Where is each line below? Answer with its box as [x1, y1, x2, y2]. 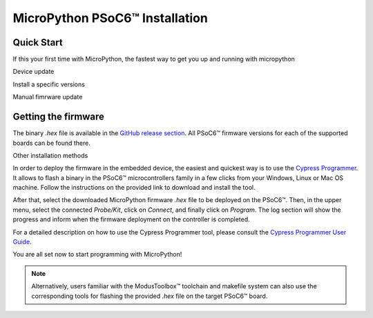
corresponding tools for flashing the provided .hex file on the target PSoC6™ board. [31, 292, 268, 300]
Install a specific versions [12, 80, 86, 88]
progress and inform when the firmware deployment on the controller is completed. [12, 215, 250, 223]
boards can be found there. [12, 139, 91, 147]
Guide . [12, 238, 32, 246]
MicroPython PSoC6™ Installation [12, 10, 209, 26]
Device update [12, 68, 55, 76]
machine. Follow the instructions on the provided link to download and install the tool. [12, 183, 256, 192]
